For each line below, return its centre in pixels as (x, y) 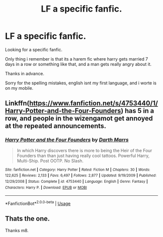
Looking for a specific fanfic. (34, 49)
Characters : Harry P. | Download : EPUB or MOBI (46, 188)
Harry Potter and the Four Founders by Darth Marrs (67, 140)
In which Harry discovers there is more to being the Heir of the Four (84, 150)
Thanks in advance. (25, 73)
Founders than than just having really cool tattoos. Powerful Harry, (83, 156)
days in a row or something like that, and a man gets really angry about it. (78, 64)
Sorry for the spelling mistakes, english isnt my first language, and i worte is (81, 83)
